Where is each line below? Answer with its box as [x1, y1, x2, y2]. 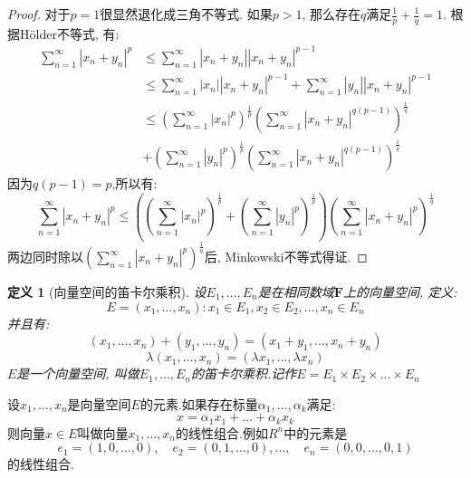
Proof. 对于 [7, 5, 71, 23]
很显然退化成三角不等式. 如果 [100, 5, 273, 23]
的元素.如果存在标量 [139, 394, 258, 413]
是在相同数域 [257, 282, 334, 301]
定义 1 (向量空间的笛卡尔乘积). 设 [7, 282, 207, 301]
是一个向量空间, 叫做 [16, 364, 139, 383]
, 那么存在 [302, 5, 361, 23]
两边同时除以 [7, 247, 83, 265]
